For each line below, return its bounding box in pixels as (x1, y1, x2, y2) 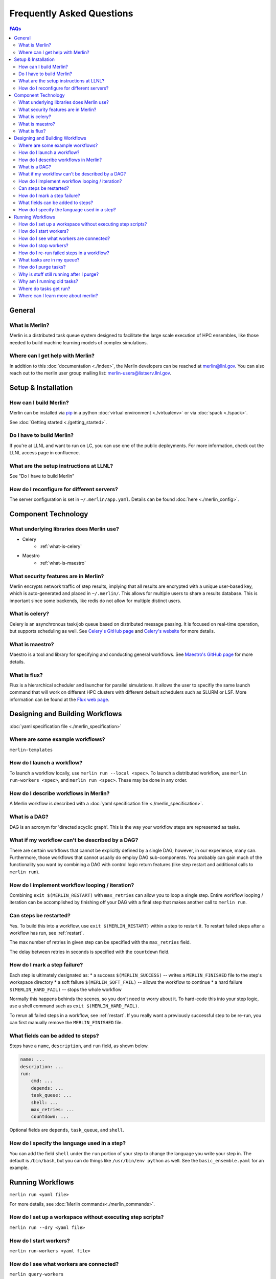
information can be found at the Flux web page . (9, 696, 110, 702)
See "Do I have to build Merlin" (9, 473, 75, 479)
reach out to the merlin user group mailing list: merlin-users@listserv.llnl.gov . (9, 370, 171, 376)
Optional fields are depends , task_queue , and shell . (9, 1127, 125, 1133)
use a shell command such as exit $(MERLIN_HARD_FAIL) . (9, 1003, 140, 1009)
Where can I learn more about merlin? (18, 293, 98, 299)
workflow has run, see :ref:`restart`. (9, 930, 84, 936)
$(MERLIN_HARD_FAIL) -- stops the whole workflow (9, 986, 122, 993)
